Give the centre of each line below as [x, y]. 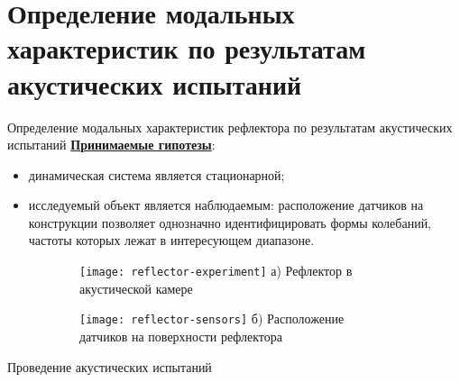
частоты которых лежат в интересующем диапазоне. [171, 240]
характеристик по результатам [187, 48]
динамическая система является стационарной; [156, 174]
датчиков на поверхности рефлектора [181, 336]
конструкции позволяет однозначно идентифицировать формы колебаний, [230, 222]
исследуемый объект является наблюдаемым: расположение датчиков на [226, 205]
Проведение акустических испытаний [110, 366]
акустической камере [136, 288]
